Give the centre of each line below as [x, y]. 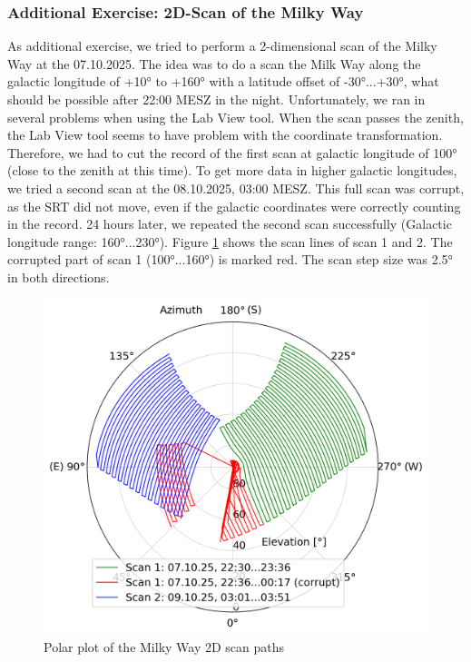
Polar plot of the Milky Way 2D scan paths [164, 647]
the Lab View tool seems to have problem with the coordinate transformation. [225, 135]
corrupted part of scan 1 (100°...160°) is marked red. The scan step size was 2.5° [230, 259]
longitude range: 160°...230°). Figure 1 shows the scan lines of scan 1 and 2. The [230, 241]
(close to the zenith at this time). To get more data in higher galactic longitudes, [232, 170]
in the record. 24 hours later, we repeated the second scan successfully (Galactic [230, 224]
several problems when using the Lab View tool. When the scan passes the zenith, [235, 117]
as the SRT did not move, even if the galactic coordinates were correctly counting [234, 206]
